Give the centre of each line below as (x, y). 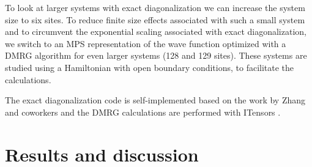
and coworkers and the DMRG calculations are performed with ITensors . (143, 112)
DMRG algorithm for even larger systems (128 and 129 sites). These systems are (156, 55)
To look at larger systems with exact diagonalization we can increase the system (155, 7)
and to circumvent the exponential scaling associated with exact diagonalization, (156, 32)
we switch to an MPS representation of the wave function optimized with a (146, 43)
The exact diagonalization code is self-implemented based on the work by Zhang (155, 100)
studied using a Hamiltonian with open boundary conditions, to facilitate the (150, 67)
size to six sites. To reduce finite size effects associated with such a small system (155, 19)
